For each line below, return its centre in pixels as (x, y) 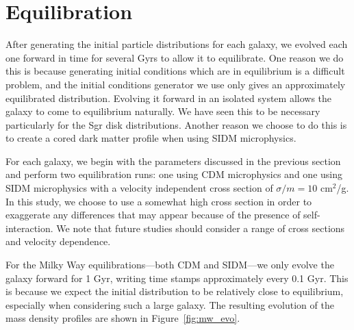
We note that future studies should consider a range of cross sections (201, 228)
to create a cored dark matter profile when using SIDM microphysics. (151, 138)
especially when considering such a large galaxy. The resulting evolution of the (170, 304)
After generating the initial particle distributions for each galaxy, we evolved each (177, 44)
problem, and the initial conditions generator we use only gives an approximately (176, 84)
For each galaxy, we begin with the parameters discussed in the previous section (173, 161)
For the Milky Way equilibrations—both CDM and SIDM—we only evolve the (170, 265)
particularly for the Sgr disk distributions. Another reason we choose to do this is (176, 124)
